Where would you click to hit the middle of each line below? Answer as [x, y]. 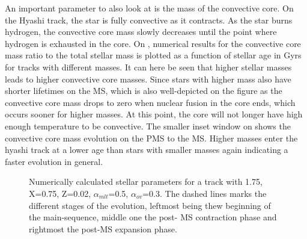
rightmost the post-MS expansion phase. [103, 228]
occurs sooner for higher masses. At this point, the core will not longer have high [154, 114]
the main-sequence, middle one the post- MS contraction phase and [153, 217]
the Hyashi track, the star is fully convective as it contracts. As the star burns [149, 20]
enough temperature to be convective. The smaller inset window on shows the [148, 126]
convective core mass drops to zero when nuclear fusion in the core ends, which [150, 102]
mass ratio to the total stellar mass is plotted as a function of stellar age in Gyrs [153, 55]
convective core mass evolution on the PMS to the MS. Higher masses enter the [151, 138]
